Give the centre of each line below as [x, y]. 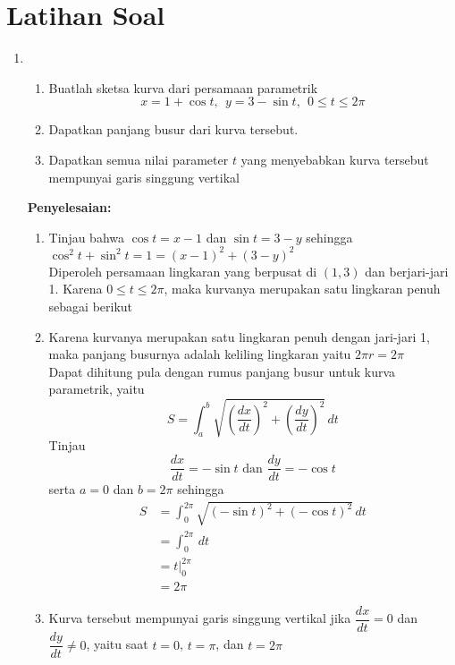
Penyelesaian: [69, 207]
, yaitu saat [117, 644]
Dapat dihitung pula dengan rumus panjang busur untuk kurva [222, 371]
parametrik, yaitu [97, 389]
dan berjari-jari [407, 271]
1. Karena [76, 289]
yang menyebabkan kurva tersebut [335, 159]
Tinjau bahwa [86, 237]
